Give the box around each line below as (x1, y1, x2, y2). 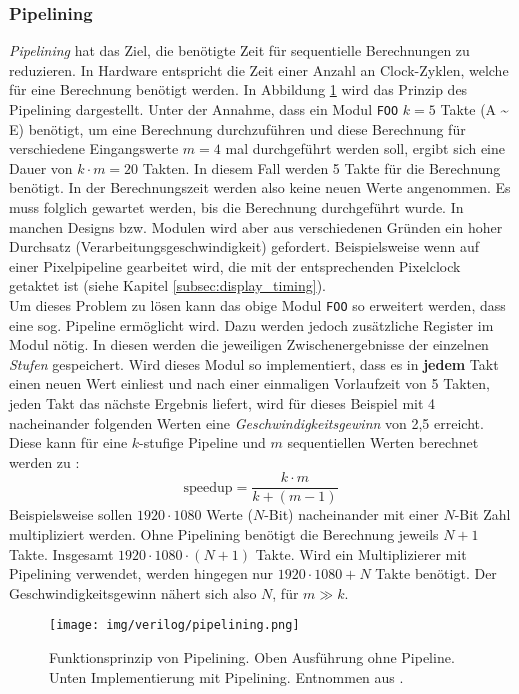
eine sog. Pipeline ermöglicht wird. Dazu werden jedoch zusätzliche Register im (9, 314, 494, 335)
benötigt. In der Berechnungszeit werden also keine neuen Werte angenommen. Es (9, 177, 511, 198)
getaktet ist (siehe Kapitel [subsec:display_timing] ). (9, 275, 326, 296)
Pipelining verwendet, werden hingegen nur (9, 563, 274, 584)
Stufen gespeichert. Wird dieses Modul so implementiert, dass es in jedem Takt (9, 353, 499, 374)
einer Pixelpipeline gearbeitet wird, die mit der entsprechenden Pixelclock (9, 255, 461, 276)
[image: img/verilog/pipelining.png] (49, 618, 300, 633)
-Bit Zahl (454, 504, 511, 525)
